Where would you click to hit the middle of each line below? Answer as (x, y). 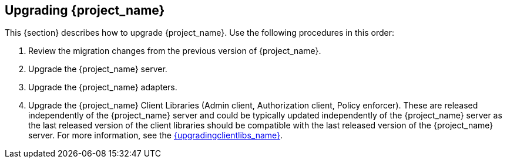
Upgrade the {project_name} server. (98, 69)
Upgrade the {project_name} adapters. (103, 87)
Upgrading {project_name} (85, 10)
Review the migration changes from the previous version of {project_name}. (175, 51)
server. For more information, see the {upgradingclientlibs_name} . (156, 135)
